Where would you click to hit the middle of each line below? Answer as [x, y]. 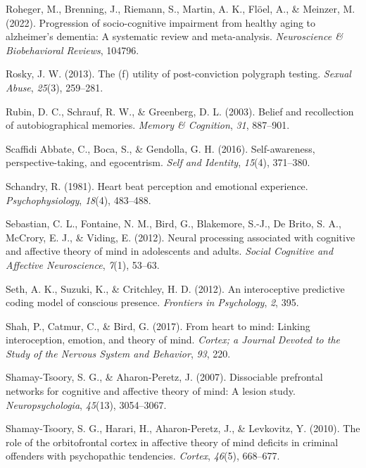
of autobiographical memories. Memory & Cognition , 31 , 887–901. [148, 125]
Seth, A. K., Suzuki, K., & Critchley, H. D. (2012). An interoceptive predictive [175, 288]
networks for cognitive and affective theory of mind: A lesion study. [151, 391]
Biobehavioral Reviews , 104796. [72, 50]
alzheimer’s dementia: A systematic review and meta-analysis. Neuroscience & [174, 36]
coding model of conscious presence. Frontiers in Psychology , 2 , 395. [152, 302]
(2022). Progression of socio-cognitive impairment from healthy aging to [161, 22]
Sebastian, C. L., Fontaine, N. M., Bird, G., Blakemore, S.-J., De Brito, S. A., [173, 223]
